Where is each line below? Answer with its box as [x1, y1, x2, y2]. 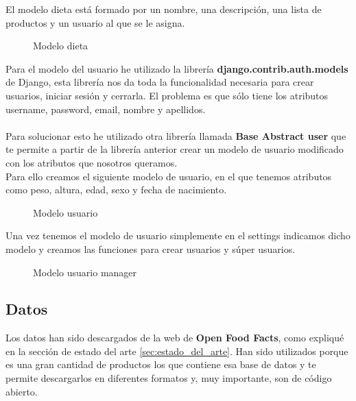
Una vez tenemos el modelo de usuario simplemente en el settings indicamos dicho [5, 228, 351, 243]
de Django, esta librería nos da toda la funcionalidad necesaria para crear [5, 75, 314, 89]
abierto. [5, 384, 38, 398]
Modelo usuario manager [33, 265, 137, 279]
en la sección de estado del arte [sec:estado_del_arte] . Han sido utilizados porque [5, 343, 348, 358]
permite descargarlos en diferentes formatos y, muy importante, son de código [5, 371, 332, 385]
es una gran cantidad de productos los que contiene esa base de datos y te [5, 357, 316, 372]
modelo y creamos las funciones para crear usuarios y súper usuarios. [5, 241, 296, 256]
